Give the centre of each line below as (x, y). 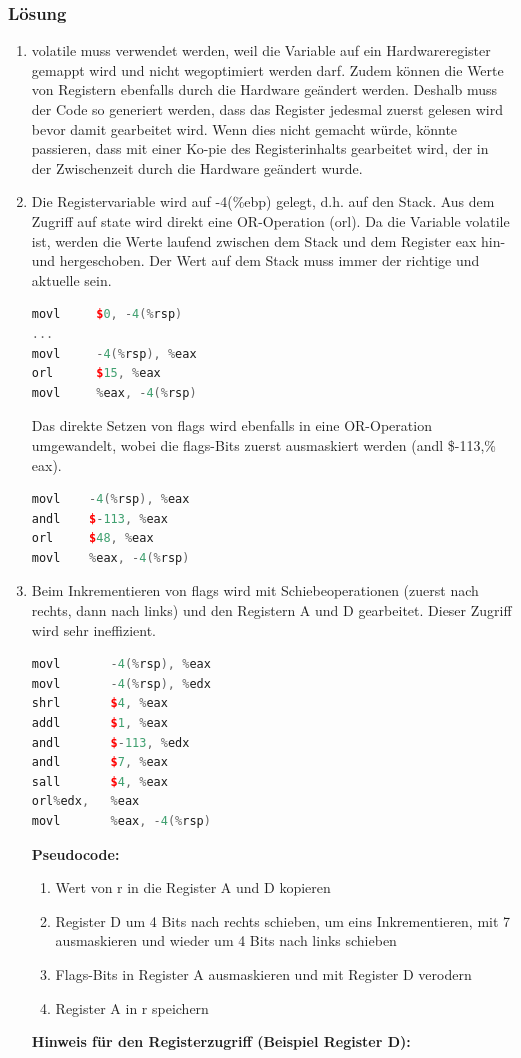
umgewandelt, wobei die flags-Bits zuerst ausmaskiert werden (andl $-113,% (264, 444)
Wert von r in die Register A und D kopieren (193, 887)
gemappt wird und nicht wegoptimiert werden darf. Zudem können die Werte (267, 69)
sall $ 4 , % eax (99, 781)
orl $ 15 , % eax (96, 373)
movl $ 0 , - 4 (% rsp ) (107, 314)
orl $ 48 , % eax (92, 538)
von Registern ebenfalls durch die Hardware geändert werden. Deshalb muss (264, 89)
